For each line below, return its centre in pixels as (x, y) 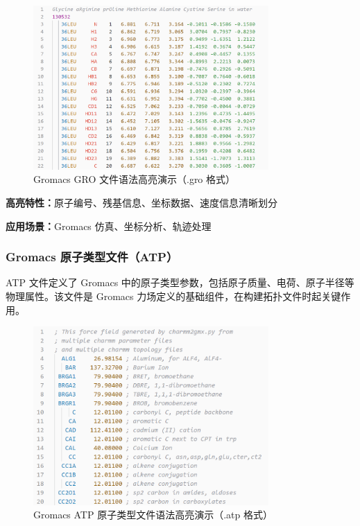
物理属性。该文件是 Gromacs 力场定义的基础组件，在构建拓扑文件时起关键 (173, 296)
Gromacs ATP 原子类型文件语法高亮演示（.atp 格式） (153, 515)
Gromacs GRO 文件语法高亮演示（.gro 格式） (135, 179)
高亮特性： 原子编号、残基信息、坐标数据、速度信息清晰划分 (142, 203)
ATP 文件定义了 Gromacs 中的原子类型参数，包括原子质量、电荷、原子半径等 (180, 282)
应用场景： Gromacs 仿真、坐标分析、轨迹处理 (109, 226)
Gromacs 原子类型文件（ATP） (92, 257)
